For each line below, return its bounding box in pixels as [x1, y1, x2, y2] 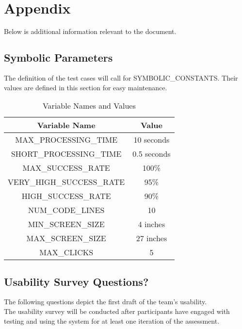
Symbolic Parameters [4, 50, 113, 65]
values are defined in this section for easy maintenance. [4, 82, 167, 92]
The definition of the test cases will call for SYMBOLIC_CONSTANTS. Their [4, 72, 238, 82]
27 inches [136, 232, 167, 244]
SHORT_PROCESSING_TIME [11, 148, 122, 160]
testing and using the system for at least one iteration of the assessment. [4, 315, 220, 326]
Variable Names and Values [42, 100, 136, 112]
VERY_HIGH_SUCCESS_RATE [8, 176, 125, 188]
